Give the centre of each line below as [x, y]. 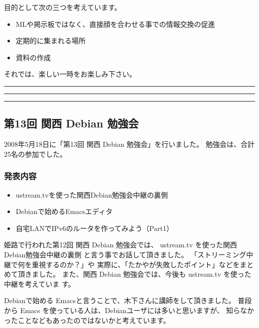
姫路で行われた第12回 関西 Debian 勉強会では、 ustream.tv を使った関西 [121, 245]
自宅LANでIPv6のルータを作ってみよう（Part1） [94, 228]
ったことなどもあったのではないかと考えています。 [87, 320]
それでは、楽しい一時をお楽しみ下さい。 [70, 74]
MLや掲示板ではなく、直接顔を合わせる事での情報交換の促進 [115, 24]
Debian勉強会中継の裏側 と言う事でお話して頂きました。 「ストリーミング [125, 254]
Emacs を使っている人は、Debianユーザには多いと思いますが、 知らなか [137, 310]
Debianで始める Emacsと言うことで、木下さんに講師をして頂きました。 [120, 300]
